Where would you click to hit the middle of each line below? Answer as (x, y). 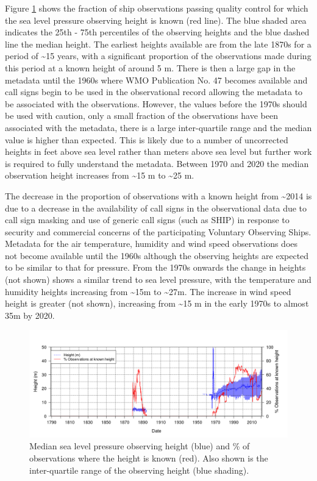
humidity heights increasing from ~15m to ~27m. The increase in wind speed (148, 291)
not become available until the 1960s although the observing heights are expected (157, 255)
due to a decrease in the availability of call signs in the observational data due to (156, 208)
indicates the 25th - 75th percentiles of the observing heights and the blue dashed (157, 32)
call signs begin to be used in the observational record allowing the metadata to (154, 92)
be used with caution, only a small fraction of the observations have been (141, 116)
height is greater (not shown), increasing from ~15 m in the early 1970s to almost (157, 303)
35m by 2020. (30, 315)
